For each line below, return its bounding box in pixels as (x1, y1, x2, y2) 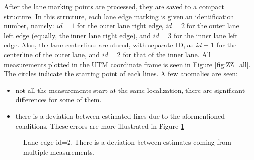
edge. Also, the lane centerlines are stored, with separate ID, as (4, 40, 194, 50)
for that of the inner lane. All (123, 49, 211, 59)
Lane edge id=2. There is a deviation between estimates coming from (23, 137, 231, 147)
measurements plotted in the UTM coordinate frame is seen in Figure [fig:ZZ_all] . (4, 59, 251, 69)
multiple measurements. (23, 146, 94, 157)
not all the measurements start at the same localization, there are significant (15, 85, 245, 95)
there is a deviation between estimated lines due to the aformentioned (15, 111, 225, 121)
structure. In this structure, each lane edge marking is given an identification (4, 11, 234, 21)
